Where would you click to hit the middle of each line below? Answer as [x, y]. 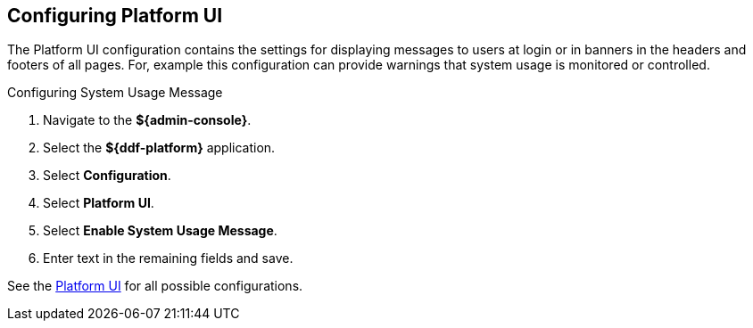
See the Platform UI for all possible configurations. [155, 286]
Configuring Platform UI [115, 16]
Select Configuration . [107, 176]
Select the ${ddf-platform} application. [159, 148]
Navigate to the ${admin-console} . [147, 120]
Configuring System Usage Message [115, 93]
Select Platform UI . [99, 203]
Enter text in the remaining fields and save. [168, 258]
